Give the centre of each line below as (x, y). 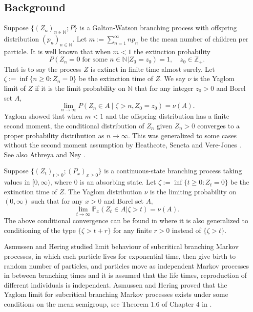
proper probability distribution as (54, 135)
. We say (173, 78)
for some (95, 60)
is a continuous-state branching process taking (173, 171)
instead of (186, 230)
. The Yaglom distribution (103, 191)
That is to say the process (43, 69)
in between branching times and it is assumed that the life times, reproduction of (126, 275)
